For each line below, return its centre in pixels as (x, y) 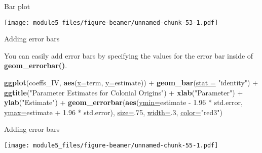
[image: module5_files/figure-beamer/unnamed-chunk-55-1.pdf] (111, 145)
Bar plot (17, 6)
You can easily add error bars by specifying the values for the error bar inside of (129, 55)
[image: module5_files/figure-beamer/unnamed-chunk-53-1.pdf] (111, 22)
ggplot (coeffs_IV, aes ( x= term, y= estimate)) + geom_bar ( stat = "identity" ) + (131, 83)
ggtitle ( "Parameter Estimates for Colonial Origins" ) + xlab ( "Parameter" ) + (124, 92)
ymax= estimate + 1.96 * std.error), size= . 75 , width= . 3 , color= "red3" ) (114, 112)
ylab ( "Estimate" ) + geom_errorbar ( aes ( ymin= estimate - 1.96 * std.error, (123, 102)
